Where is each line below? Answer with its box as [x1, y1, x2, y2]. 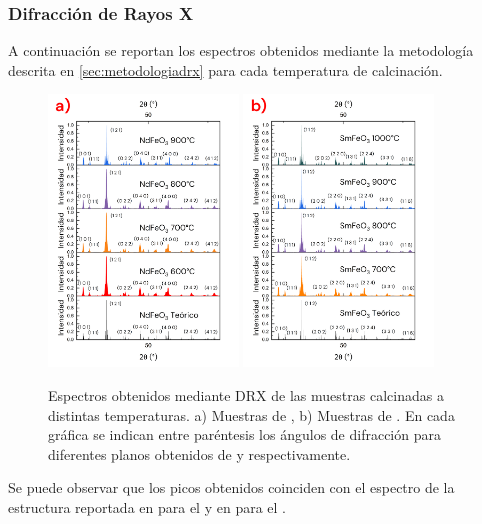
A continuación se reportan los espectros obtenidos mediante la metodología [8, 40, 474, 61]
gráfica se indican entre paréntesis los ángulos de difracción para [48, 424, 441, 445]
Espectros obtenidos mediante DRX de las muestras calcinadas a [48, 384, 444, 405]
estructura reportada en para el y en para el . [8, 496, 286, 517]
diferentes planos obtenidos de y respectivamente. [48, 443, 351, 464]
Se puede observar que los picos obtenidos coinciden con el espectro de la [8, 477, 455, 498]
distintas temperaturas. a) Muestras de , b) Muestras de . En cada [48, 404, 455, 425]
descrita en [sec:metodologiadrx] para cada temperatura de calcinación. [8, 59, 443, 80]
